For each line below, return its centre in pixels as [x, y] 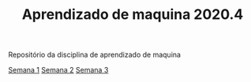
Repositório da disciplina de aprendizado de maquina [95, 55]
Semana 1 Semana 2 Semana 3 [58, 70]
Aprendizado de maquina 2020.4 [133, 15]
